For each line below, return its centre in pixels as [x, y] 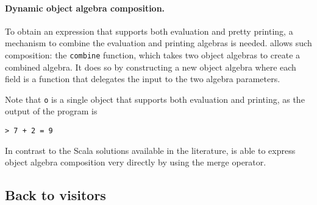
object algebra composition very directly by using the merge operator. [136, 162]
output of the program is [51, 111]
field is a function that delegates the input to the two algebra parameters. [143, 79]
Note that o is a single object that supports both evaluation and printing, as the [155, 99]
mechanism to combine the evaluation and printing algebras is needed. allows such [158, 43]
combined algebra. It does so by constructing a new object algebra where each [151, 67]
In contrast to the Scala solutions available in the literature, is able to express [150, 150]
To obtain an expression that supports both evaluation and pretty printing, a [149, 31]
